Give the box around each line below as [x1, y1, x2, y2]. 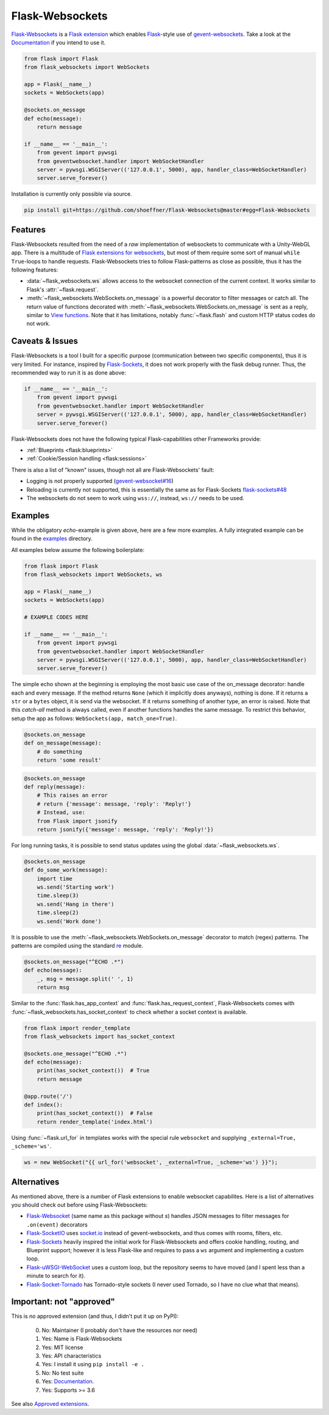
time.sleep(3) [37, 892, 79, 899]
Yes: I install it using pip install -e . [41, 1361, 144, 1368]
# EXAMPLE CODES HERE [24, 614, 89, 620]
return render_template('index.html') [37, 1118, 153, 1125]
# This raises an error [37, 792, 108, 799]
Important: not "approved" [11, 1297, 115, 1307]
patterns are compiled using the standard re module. [11, 942, 143, 949]
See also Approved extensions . [11, 1400, 90, 1407]
